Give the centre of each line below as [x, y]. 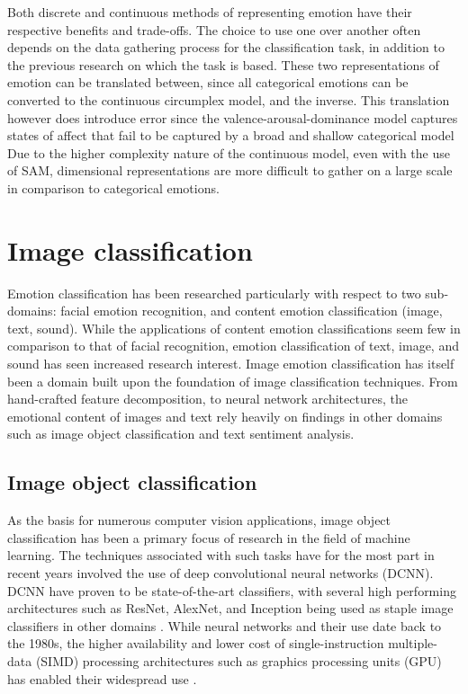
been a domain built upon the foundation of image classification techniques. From [233, 381]
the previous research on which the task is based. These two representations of [223, 64]
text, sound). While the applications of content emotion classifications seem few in [234, 328]
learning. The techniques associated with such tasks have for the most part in [221, 555]
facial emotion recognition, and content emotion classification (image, [252, 311]
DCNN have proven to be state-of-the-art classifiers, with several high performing [232, 590]
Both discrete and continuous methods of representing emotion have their [210, 12]
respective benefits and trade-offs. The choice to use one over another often [214, 29]
